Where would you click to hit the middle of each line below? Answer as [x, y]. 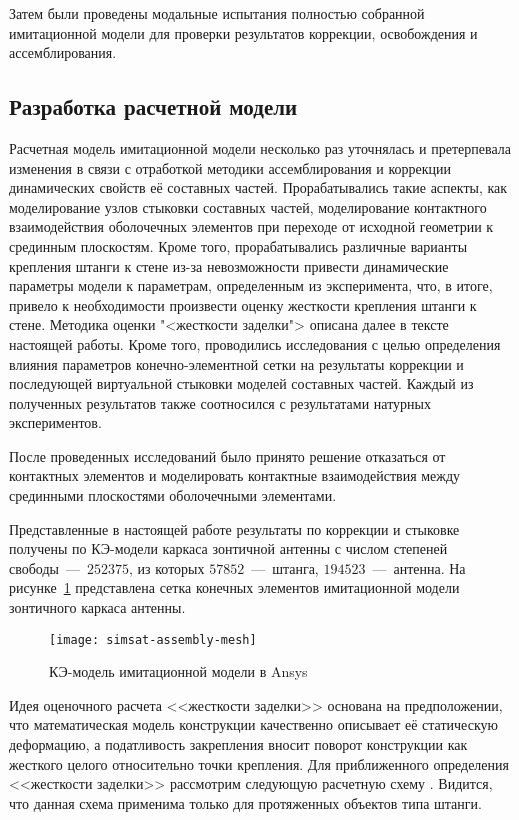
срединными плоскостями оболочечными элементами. [173, 495]
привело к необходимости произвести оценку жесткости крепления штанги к [243, 304]
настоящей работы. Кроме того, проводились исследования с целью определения [255, 343]
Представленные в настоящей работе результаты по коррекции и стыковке [234, 528]
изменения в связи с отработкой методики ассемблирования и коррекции [230, 167]
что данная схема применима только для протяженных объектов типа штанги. [245, 802]
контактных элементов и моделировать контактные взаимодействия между [235, 475]
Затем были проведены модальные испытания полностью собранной [217, 13]
